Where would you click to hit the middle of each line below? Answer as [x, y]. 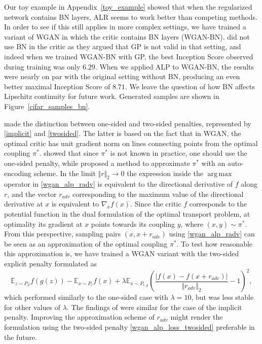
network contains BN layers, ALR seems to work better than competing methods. [131, 16]
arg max [220, 174]
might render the [197, 317]
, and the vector [32, 194]
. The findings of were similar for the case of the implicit [154, 307]
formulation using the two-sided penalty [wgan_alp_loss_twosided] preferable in [129, 326]
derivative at [24, 204]
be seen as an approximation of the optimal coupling [86, 243]
